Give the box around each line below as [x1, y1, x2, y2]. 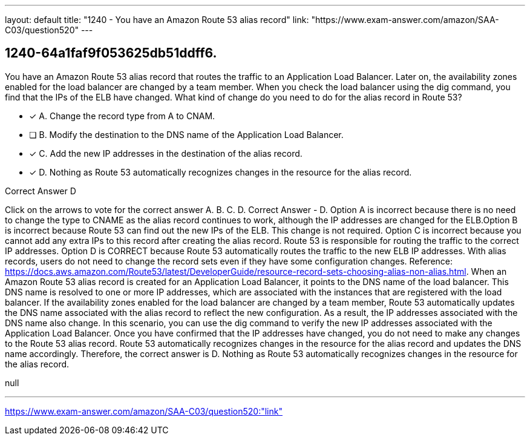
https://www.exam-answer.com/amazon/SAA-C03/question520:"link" [5, 406, 283, 416]
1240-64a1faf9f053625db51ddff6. [5, 45, 217, 61]
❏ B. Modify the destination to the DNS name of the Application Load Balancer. [29, 129, 344, 140]
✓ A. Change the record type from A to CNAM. [29, 110, 215, 121]
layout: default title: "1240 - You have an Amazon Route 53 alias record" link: [5, 15, 309, 25]
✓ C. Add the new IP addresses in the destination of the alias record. [29, 148, 303, 159]
